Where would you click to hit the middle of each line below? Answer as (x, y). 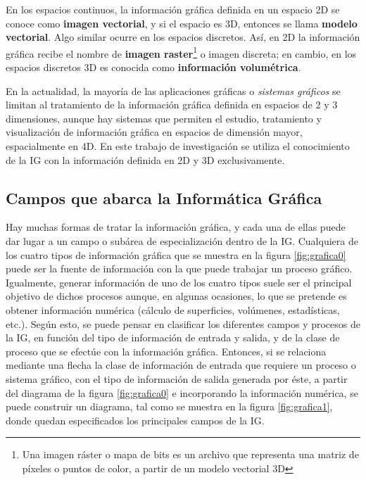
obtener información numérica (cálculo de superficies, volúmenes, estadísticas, (173, 309)
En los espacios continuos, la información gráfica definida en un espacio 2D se (173, 9)
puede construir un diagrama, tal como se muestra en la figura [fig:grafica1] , (169, 406)
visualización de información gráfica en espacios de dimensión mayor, (154, 132)
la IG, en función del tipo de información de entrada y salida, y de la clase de (173, 337)
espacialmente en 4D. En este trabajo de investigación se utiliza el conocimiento (178, 146)
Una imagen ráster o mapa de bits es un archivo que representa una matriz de (190, 454)
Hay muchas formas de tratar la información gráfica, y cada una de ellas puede (176, 227)
